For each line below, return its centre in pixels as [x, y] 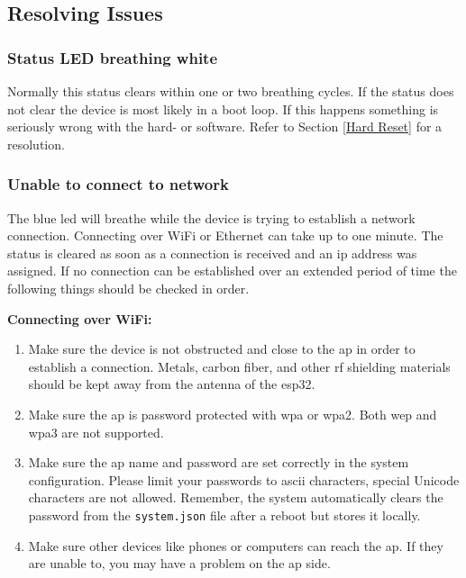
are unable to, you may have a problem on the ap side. [179, 563]
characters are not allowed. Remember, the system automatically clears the [236, 497]
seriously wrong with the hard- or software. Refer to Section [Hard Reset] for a [225, 126]
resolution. [36, 144]
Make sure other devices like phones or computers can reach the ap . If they [236, 545]
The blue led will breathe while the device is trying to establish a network [211, 217]
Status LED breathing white [113, 57]
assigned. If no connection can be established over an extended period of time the [232, 271]
